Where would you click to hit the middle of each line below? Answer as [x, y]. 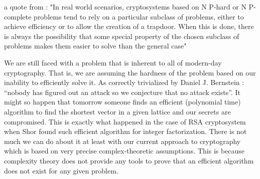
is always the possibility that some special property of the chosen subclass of [122, 36]
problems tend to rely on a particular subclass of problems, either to [139, 16]
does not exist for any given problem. [61, 170]
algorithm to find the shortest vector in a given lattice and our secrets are [117, 111]
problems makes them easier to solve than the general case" [95, 46]
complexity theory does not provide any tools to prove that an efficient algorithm [129, 160]
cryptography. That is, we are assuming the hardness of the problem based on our [130, 72]
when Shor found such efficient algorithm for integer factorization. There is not [125, 131]
